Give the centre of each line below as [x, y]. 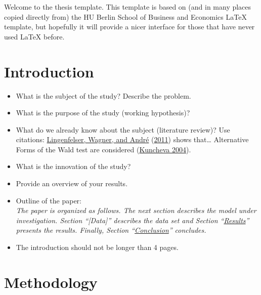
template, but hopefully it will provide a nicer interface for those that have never [129, 27]
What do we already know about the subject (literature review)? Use [123, 129]
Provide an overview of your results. [72, 183]
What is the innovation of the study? [73, 166]
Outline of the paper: [49, 200]
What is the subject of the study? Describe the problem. [103, 95]
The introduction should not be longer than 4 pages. [97, 247]
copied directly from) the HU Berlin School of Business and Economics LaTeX [125, 16]
